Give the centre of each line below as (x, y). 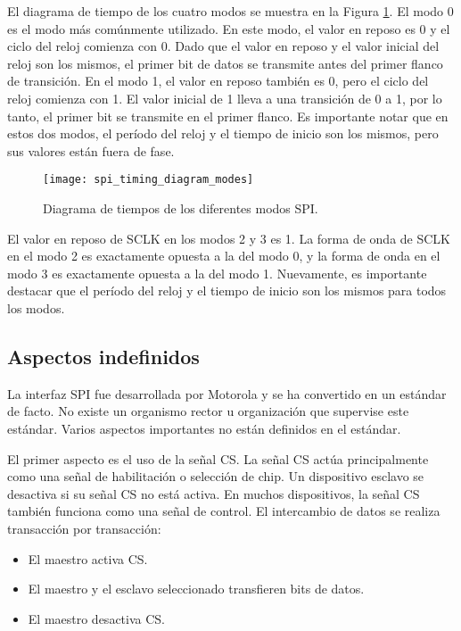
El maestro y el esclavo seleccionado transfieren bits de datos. (196, 589)
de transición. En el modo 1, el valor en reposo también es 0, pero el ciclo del (218, 81)
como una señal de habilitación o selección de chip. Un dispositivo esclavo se (216, 476)
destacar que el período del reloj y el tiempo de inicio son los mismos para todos (227, 291)
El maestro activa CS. (88, 558)
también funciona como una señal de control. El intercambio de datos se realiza (224, 511)
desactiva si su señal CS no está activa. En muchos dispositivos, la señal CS (214, 493)
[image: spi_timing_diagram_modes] (148, 180)
